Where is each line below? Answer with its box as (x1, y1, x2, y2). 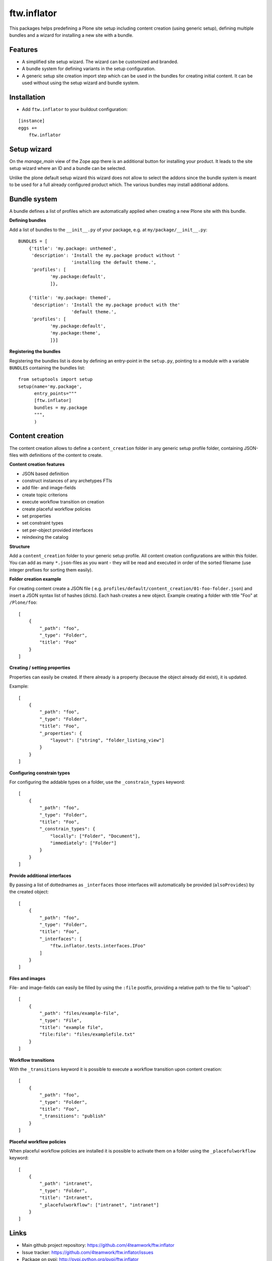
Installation (9, 93, 45, 101)
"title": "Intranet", (39, 1195, 93, 1200)
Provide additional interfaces (9, 873, 72, 879)
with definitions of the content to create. (19, 452, 103, 458)
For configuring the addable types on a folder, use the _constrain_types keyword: (9, 779, 185, 785)
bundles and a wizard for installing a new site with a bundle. (9, 32, 133, 38)
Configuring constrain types (9, 770, 70, 776)
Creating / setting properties (9, 665, 71, 671)
